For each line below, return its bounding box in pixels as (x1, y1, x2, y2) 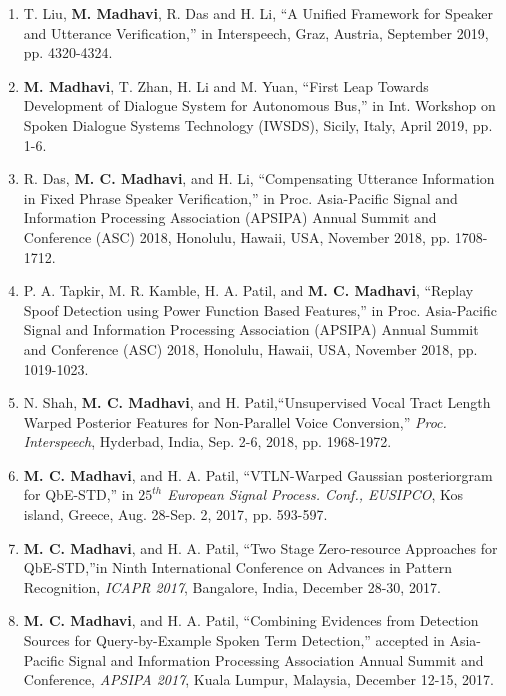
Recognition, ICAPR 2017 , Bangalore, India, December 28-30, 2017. (23, 576, 441, 597)
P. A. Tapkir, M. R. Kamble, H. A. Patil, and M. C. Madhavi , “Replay (23, 280, 474, 301)
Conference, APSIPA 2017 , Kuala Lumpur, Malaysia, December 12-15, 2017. (23, 669, 494, 690)
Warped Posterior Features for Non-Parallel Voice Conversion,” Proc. (23, 411, 447, 432)
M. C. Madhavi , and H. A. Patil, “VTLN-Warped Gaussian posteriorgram (23, 464, 493, 485)
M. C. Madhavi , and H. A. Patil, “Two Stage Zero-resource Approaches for (23, 537, 498, 558)
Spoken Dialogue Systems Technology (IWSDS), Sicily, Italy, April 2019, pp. (23, 114, 493, 135)
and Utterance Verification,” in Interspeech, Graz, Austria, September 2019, (23, 22, 489, 43)
